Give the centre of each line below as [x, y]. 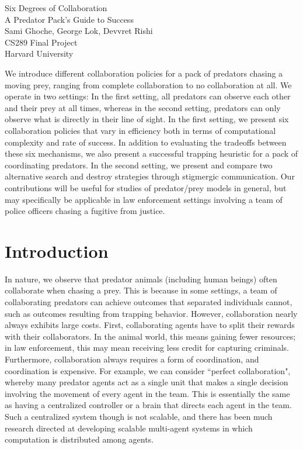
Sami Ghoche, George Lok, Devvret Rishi [79, 31]
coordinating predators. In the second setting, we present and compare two [139, 165]
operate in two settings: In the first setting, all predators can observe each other [148, 96]
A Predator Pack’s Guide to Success [69, 19]
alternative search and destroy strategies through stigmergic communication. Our [150, 176]
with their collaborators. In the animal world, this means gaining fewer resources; [150, 336]
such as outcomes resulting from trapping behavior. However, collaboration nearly [151, 313]
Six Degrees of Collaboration [56, 8]
